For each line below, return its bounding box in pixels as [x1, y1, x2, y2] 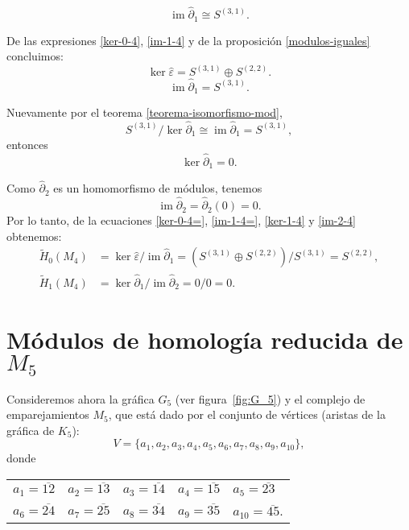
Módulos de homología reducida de [6, 322, 403, 355]
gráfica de [6, 421, 55, 438]
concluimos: [6, 48, 64, 64]
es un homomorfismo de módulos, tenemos [53, 180, 262, 197]
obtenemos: [6, 227, 62, 244]
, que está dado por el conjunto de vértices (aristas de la [108, 406, 386, 423]
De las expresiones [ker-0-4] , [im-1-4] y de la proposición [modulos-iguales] [6, 31, 370, 48]
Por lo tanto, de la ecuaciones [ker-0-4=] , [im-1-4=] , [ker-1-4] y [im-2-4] [6, 212, 357, 229]
